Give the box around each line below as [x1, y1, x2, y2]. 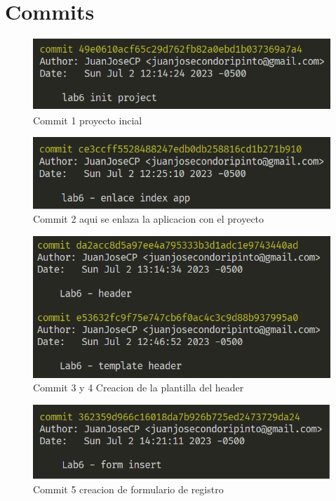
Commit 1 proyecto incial [33, 112, 142, 127]
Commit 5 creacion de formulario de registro [33, 482, 224, 497]
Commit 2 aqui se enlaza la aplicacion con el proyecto [33, 212, 264, 226]
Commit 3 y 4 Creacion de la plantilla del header [33, 380, 244, 395]
